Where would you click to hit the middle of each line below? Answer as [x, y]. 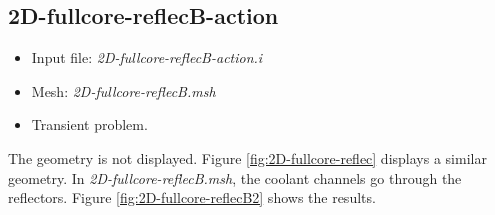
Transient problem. [89, 124]
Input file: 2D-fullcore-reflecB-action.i [147, 57]
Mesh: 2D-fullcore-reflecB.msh [123, 90]
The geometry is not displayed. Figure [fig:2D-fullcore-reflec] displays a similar [247, 157]
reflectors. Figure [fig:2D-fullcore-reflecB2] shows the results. [192, 197]
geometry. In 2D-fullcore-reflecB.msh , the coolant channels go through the [235, 177]
